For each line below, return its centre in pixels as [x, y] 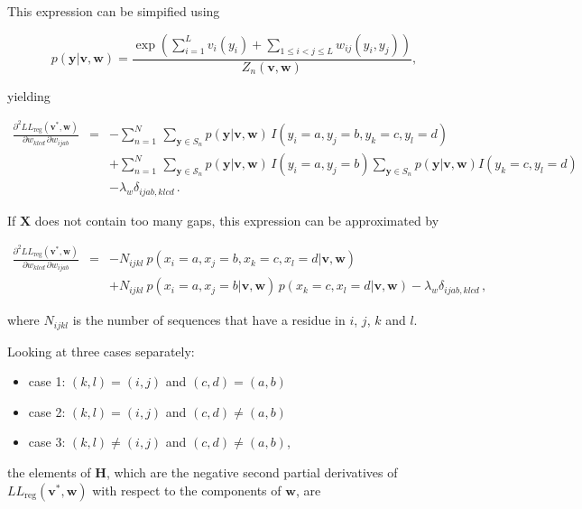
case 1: [47, 381]
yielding [29, 95]
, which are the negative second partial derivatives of [252, 472]
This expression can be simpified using [114, 11]
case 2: [47, 411]
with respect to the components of [187, 490]
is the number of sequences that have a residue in [209, 320]
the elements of [49, 472]
